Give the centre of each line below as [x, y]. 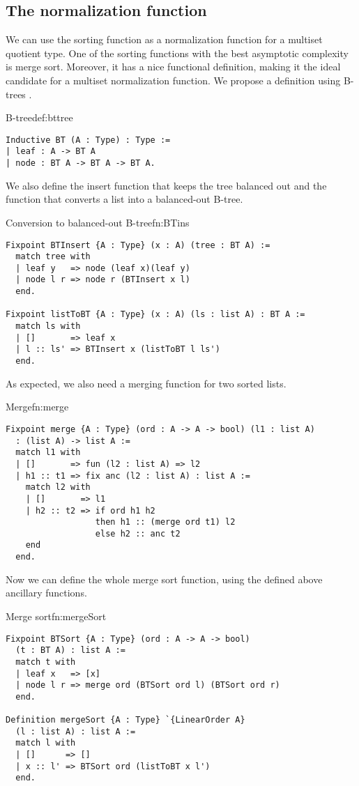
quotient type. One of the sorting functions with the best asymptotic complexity [177, 53]
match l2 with [58, 487]
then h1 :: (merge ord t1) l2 [165, 522]
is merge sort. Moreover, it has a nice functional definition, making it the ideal [173, 67]
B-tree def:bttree [39, 117]
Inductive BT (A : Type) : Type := [88, 140]
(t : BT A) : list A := [70, 650]
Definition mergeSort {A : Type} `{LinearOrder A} [125, 720]
